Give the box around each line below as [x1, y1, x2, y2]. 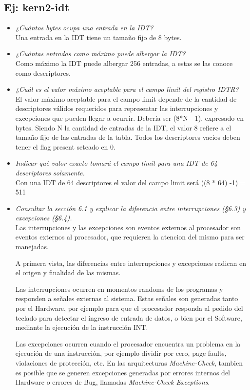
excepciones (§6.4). [15, 213, 72, 223]
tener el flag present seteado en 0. [15, 141, 115, 152]
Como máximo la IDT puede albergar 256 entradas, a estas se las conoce [15, 58, 233, 68]
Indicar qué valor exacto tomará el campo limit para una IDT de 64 [15, 158, 217, 168]
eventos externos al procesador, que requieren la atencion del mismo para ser [15, 232, 245, 242]
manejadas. [15, 241, 49, 252]
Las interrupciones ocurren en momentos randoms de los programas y [15, 283, 223, 294]
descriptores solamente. [15, 167, 85, 177]
